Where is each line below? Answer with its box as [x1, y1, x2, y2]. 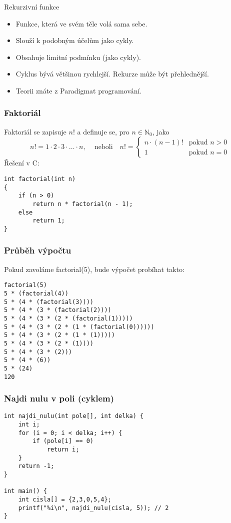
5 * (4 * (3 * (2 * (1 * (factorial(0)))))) [4, 323, 154, 330]
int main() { [4, 487, 47, 495]
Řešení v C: [4, 157, 39, 168]
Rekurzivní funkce [4, 1, 59, 11]
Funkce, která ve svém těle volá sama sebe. [15, 18, 147, 28]
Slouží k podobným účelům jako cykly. [15, 35, 134, 45]
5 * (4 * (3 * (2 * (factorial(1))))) [4, 315, 133, 322]
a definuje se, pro [77, 126, 129, 136]
